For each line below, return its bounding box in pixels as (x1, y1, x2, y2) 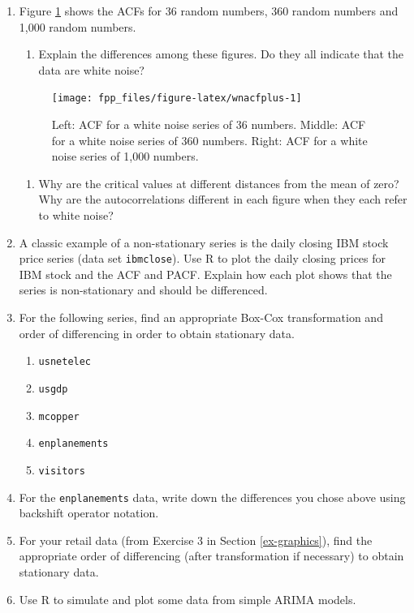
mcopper (38, 410, 80, 422)
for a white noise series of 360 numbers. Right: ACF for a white (51, 131, 368, 148)
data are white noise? (38, 61, 144, 78)
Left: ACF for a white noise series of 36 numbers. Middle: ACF (51, 116, 366, 133)
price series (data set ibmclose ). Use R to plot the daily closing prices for (19, 250, 386, 267)
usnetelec (38, 356, 92, 368)
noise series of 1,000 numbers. (51, 148, 199, 165)
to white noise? (38, 207, 114, 223)
